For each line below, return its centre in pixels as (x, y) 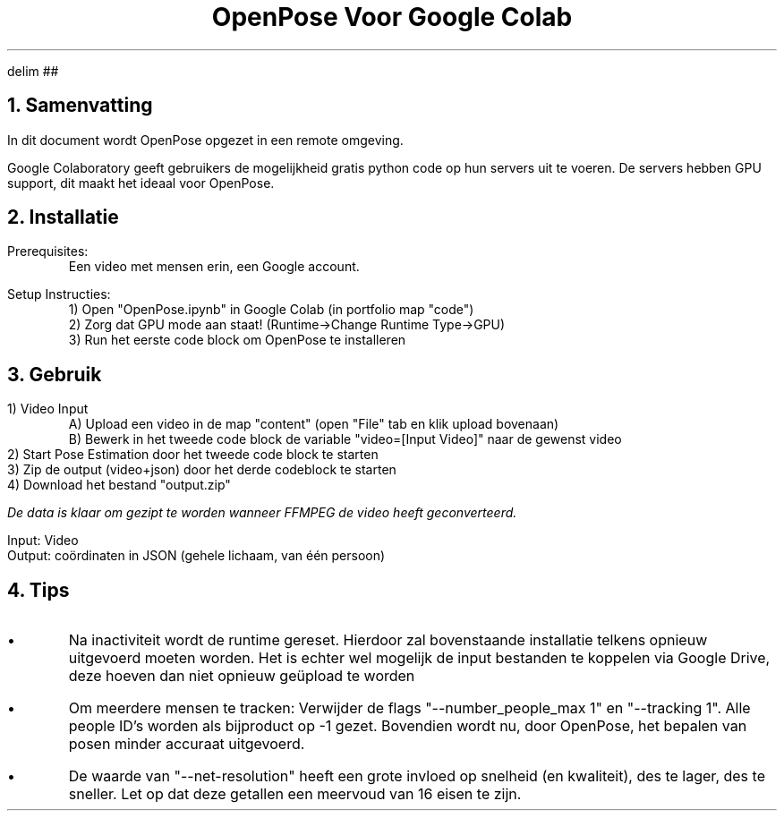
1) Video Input (48, 409)
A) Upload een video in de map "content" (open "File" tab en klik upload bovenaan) (314, 424)
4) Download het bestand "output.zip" (119, 485)
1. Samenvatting (80, 106)
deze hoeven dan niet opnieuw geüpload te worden (242, 676)
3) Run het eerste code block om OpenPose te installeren (237, 340)
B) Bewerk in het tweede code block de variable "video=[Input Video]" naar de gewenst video (345, 439)
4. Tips (38, 590)
